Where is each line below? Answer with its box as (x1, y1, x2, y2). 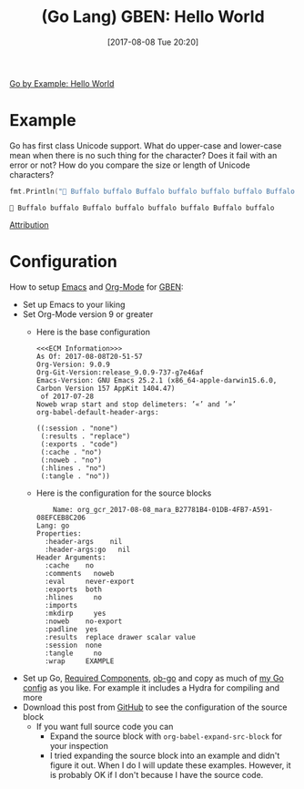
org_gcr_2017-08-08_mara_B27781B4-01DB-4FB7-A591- (76, 505, 273, 514)
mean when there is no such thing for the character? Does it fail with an (9, 149, 278, 160)
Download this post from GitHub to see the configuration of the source (22, 702, 288, 712)
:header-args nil (44, 537, 123, 546)
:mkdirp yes (44, 609, 106, 618)
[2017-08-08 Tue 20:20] (106, 36, 199, 47)
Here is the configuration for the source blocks (35, 487, 212, 498)
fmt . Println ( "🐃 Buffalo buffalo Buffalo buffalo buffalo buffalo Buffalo (9, 187, 296, 196)
